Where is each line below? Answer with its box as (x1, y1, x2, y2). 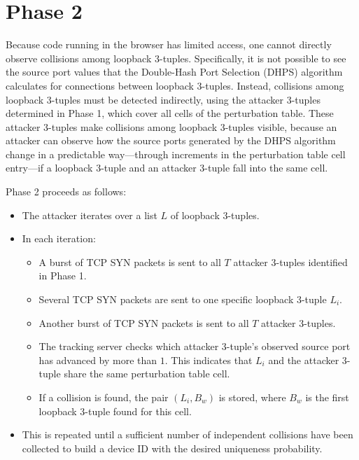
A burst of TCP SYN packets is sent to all (38, 254, 221, 269)
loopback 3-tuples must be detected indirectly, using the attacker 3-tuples (6, 92, 321, 106)
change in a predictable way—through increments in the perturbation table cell (6, 146, 346, 161)
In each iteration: (22, 231, 96, 246)
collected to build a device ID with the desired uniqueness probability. (22, 440, 323, 455)
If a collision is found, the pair (38, 390, 169, 404)
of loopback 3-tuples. (170, 207, 260, 222)
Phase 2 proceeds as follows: (6, 184, 127, 199)
